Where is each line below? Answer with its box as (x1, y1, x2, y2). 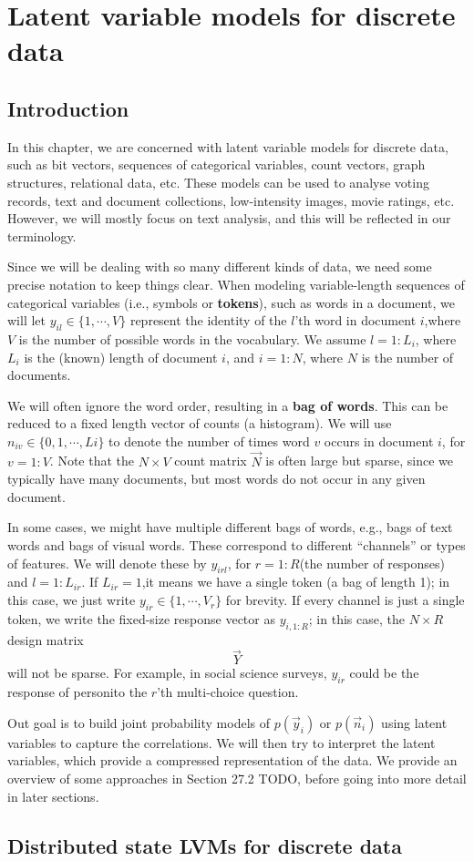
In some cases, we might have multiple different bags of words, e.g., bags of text (7, 518, 453, 537)
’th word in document (294, 311, 417, 330)
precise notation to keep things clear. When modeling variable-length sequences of (7, 274, 465, 293)
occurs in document (324, 431, 434, 450)
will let (7, 311, 46, 330)
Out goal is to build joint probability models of (7, 712, 271, 732)
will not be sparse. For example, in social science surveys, (7, 663, 327, 682)
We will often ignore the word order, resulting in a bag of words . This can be (7, 395, 448, 415)
